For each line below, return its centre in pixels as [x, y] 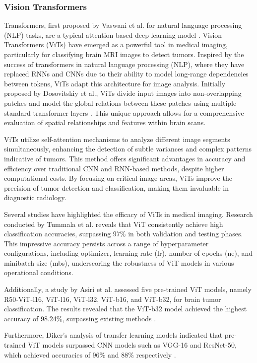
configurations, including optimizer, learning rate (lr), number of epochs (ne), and [128, 253]
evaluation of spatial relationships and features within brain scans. [105, 122]
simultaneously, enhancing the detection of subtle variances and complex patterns [128, 149]
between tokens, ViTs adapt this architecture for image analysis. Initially [115, 83]
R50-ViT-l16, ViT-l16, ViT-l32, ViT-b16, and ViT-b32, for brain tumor [113, 299]
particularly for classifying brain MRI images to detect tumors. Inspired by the [124, 54]
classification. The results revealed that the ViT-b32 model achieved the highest [126, 309]
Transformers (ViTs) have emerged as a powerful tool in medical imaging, [116, 44]
